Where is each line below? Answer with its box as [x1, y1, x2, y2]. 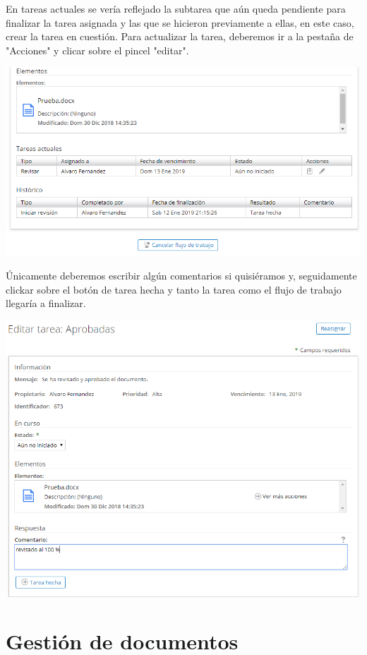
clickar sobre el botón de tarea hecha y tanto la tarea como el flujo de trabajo [6, 282, 342, 296]
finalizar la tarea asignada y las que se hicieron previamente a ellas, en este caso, [6, 15, 354, 30]
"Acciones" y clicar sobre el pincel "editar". [6, 42, 189, 57]
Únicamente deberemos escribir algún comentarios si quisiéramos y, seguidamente [6, 268, 357, 283]
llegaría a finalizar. [6, 296, 86, 311]
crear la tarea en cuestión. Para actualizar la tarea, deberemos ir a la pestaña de [6, 29, 354, 44]
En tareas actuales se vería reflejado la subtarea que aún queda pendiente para [6, 1, 346, 16]
